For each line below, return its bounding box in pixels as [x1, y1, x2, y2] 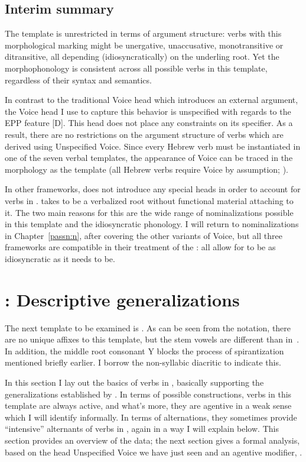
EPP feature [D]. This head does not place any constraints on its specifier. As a [5, 117, 293, 129]
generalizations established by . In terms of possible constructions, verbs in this [5, 387, 292, 400]
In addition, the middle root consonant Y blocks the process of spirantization [5, 344, 284, 357]
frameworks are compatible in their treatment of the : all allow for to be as [5, 241, 276, 253]
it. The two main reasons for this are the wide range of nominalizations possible [5, 206, 294, 218]
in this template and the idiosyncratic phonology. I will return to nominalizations [5, 218, 299, 230]
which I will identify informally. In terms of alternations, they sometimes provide [5, 411, 297, 423]
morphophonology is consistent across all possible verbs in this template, [5, 62, 268, 74]
